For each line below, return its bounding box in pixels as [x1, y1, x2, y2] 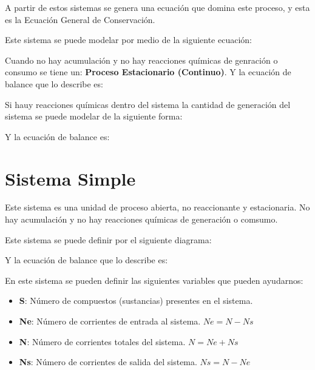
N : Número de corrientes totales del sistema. [19, 335, 186, 348]
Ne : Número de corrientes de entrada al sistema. [19, 315, 201, 328]
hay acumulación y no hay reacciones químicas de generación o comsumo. [5, 213, 278, 226]
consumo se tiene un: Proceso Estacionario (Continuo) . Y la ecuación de [5, 66, 291, 78]
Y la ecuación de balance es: [5, 130, 110, 143]
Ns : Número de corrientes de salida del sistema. [19, 355, 197, 368]
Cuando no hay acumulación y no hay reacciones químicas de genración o [5, 53, 278, 66]
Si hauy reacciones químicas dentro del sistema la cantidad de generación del [5, 98, 291, 110]
